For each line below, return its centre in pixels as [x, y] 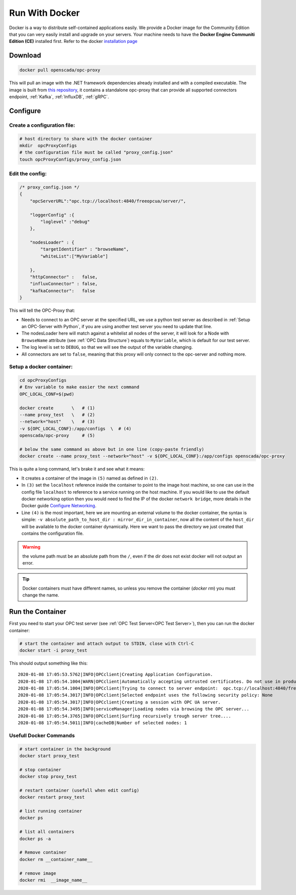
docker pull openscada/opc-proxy [60, 70]
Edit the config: [28, 174]
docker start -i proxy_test [53, 650]
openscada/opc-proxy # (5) [57, 436]
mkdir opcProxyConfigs [48, 146]
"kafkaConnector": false [63, 291]
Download [25, 56]
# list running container [51, 811]
